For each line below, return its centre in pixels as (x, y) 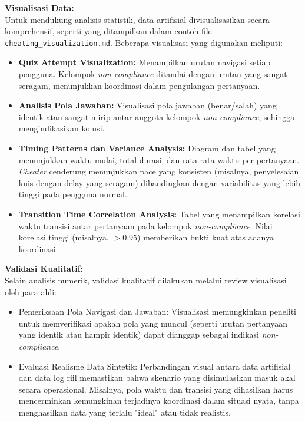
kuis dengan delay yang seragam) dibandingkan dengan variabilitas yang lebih (160, 182)
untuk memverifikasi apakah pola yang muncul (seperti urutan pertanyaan (153, 323)
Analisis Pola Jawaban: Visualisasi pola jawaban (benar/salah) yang (147, 105)
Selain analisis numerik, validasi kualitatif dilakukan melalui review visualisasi (146, 280)
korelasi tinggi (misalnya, (64, 237)
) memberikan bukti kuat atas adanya (205, 237)
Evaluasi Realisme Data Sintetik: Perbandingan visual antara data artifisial (155, 366)
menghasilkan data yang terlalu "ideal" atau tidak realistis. (125, 412)
